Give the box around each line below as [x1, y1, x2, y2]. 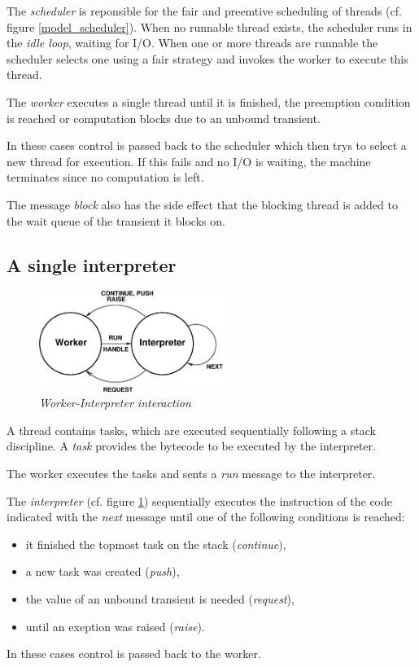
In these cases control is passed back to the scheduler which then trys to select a [7, 137, 407, 154]
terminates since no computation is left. [7, 169, 204, 186]
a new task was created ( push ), [25, 563, 180, 580]
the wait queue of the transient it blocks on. [7, 212, 225, 229]
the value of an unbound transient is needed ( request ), [25, 590, 295, 608]
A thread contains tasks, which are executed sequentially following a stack [7, 421, 376, 438]
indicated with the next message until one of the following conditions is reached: [7, 508, 405, 525]
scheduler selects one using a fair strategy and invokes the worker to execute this [7, 50, 408, 67]
